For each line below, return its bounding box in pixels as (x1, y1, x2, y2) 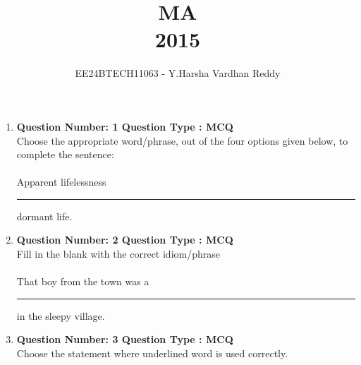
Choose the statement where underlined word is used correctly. (16, 346, 288, 361)
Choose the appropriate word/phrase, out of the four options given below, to (16, 133, 348, 148)
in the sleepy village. (16, 308, 105, 323)
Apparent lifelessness (16, 174, 106, 189)
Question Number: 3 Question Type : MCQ (16, 332, 233, 347)
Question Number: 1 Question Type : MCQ (16, 119, 233, 133)
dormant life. (16, 208, 73, 223)
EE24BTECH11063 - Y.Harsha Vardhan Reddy (75, 66, 281, 80)
